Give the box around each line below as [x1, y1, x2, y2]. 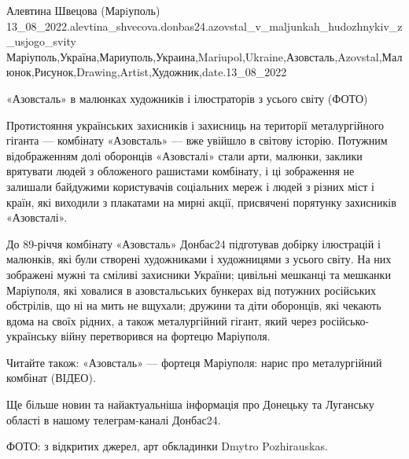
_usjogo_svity [6, 33, 76, 50]
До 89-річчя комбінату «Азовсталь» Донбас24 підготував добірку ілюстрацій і [6, 235, 381, 252]
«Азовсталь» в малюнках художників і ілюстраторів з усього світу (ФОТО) [6, 90, 368, 106]
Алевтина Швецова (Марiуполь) [6, 2, 160, 18]
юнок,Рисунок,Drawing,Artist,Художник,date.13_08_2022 [6, 64, 287, 80]
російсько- [319, 312, 370, 329]
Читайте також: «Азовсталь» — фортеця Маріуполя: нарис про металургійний [6, 354, 382, 370]
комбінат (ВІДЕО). [6, 369, 96, 386]
